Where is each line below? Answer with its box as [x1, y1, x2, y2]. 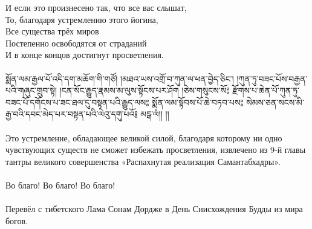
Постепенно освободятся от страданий [5, 36, 147, 49]
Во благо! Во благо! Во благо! [5, 178, 115, 191]
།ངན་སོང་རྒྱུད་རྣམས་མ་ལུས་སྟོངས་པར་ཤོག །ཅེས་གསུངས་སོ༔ [59, 84, 230, 97]
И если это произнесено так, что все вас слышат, [5, 1, 187, 13]
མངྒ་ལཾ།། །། [140, 108, 169, 120]
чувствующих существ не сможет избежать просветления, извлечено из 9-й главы [5, 143, 306, 156]
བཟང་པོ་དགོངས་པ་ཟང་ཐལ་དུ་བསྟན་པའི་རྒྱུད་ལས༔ [5, 95, 149, 108]
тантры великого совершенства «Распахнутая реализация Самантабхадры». [5, 155, 281, 167]
